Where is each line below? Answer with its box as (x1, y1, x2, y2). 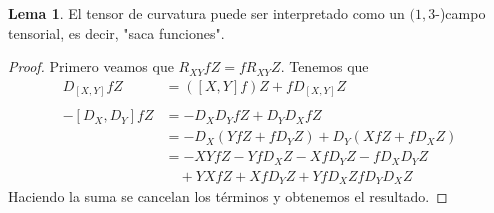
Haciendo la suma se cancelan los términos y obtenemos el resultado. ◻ (8, 186, 448, 207)
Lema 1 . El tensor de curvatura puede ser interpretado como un (8, 3, 405, 23)
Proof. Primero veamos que (8, 56, 174, 77)
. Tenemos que (280, 56, 369, 77)
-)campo (435, 3, 486, 23)
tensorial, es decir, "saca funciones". (8, 22, 225, 43)
